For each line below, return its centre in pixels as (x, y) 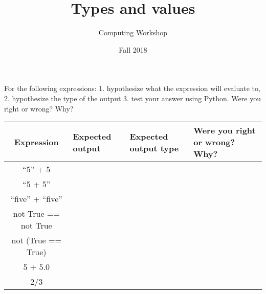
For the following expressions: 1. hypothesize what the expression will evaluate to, (132, 88)
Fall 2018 (133, 49)
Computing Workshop (133, 32)
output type (154, 148)
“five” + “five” (36, 199)
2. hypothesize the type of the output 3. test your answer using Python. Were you (132, 98)
